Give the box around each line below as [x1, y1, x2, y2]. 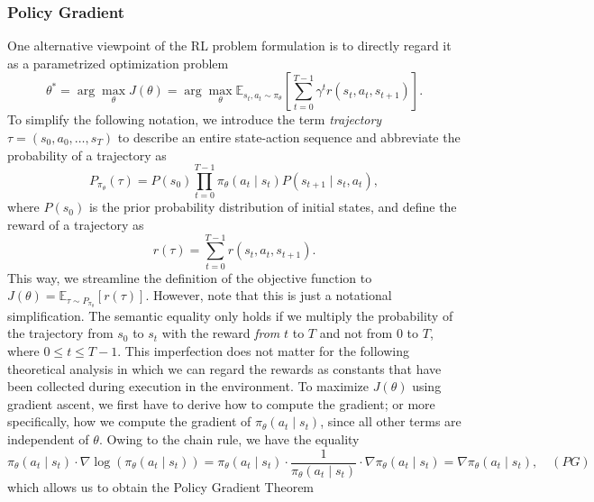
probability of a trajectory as [7, 145, 167, 164]
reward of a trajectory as [7, 214, 144, 233]
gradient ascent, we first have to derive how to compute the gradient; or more [7, 394, 435, 413]
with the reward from [161, 324, 280, 342]
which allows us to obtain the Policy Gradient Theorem [7, 477, 315, 496]
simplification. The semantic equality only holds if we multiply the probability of [7, 306, 453, 324]
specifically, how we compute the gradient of [7, 412, 251, 431]
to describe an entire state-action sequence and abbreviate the [117, 128, 461, 146]
